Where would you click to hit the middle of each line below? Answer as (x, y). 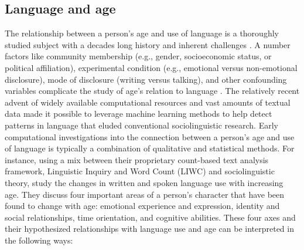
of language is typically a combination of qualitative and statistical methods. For (150, 148)
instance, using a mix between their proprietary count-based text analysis (137, 159)
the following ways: (39, 240)
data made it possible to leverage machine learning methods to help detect (139, 114)
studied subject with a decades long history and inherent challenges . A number (148, 44)
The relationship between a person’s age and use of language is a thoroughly (142, 33)
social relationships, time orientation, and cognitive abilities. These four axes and (150, 217)
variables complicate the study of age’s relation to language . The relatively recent (152, 91)
